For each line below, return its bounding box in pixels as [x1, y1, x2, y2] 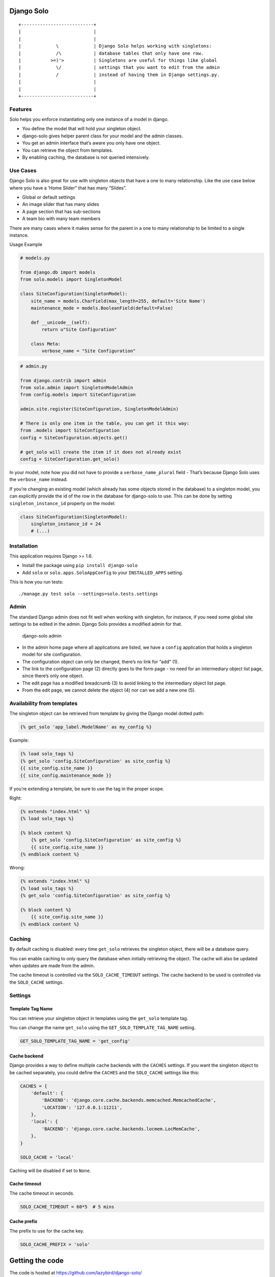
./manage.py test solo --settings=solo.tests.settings [18, 590, 158, 597]
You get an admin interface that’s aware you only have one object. [22, 140, 161, 146]
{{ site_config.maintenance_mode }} [20, 772, 112, 778]
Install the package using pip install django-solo [22, 562, 138, 569]
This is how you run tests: [9, 579, 64, 585]
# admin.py [20, 363, 47, 369]
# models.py [20, 255, 50, 261]
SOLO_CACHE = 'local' [20, 1154, 74, 1161]
